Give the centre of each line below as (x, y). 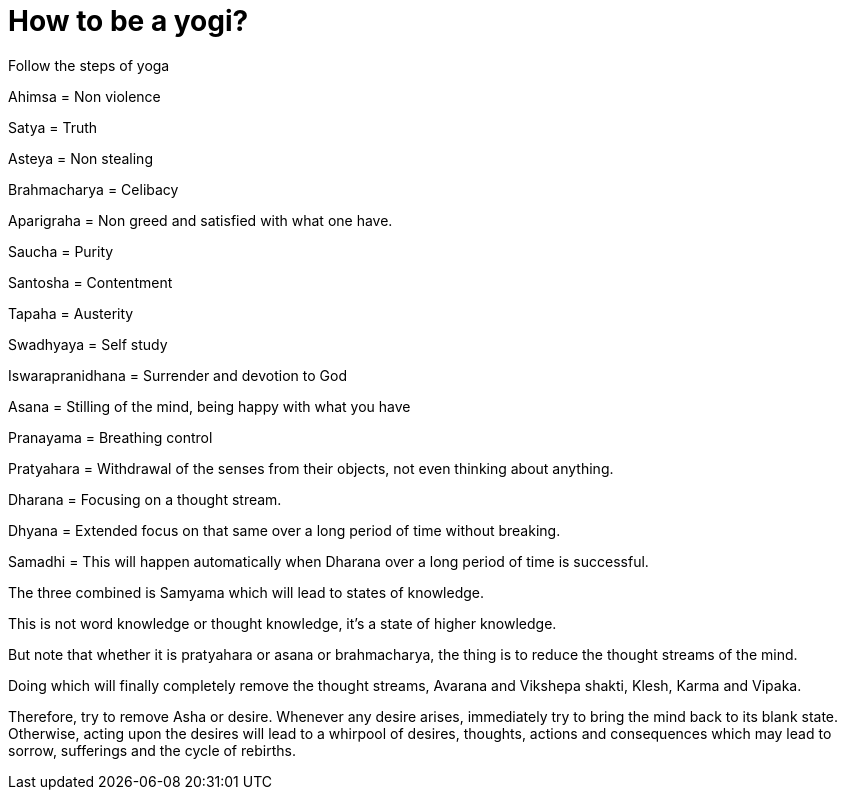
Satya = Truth (53, 127)
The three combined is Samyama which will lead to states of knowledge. (246, 592)
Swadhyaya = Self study (88, 344)
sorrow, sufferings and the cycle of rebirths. (152, 750)
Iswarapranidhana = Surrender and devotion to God (177, 375)
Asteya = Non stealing (80, 158)
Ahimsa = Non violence (84, 96)
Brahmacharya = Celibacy (93, 189)
